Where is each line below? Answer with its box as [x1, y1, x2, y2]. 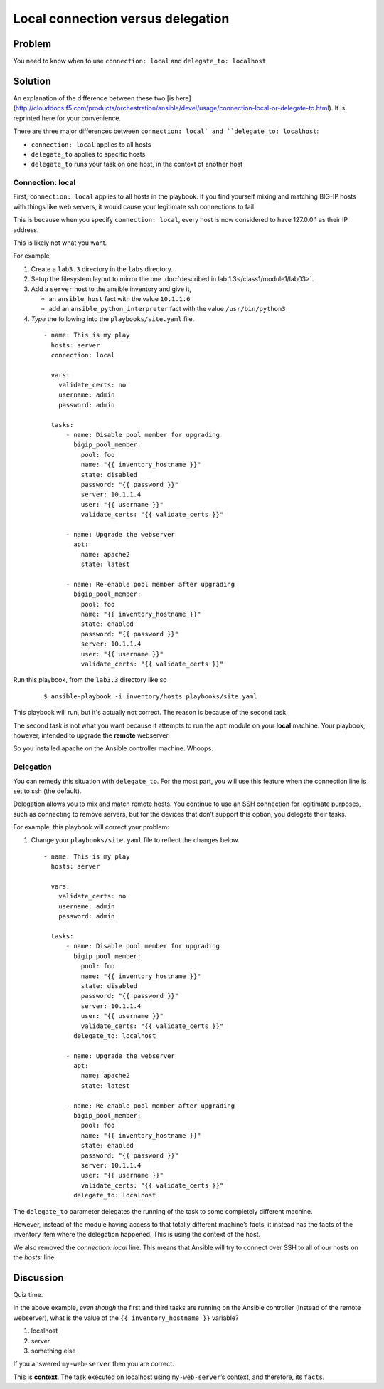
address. [13, 225, 39, 234]
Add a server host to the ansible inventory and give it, [31, 285, 192, 293]
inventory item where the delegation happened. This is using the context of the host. [13, 1230, 261, 1239]
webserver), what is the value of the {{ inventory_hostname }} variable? [13, 1314, 239, 1322]
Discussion [13, 1272, 64, 1284]
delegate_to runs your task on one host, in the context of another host [31, 160, 243, 169]
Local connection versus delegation [13, 11, 230, 26]
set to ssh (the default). [13, 787, 82, 795]
